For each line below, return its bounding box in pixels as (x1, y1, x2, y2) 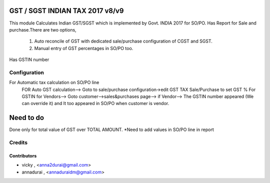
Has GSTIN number (9, 56, 49, 62)
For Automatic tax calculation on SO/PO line (9, 79, 99, 85)
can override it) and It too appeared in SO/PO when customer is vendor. (21, 100, 169, 106)
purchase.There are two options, (9, 26, 77, 32)
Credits (9, 139, 27, 146)
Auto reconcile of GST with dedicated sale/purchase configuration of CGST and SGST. (34, 38, 212, 44)
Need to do (9, 113, 44, 122)
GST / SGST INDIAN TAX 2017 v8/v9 (9, 6, 124, 15)
